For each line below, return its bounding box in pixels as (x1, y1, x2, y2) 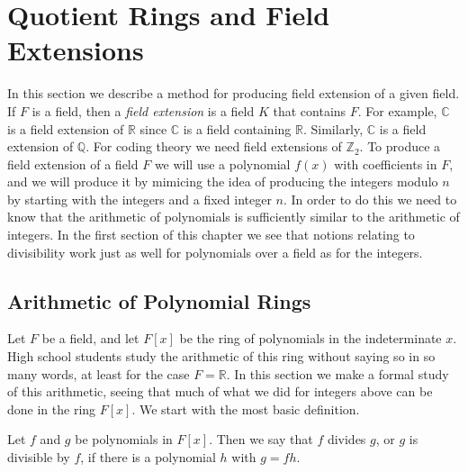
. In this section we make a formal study (226, 364, 449, 383)
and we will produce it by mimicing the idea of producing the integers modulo (7, 172, 438, 191)
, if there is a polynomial (80, 448, 216, 467)
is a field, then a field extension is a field (31, 101, 255, 120)
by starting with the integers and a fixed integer (7, 189, 272, 208)
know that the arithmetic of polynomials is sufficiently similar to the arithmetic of (7, 207, 460, 226)
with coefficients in (334, 154, 437, 173)
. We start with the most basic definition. (131, 399, 360, 418)
